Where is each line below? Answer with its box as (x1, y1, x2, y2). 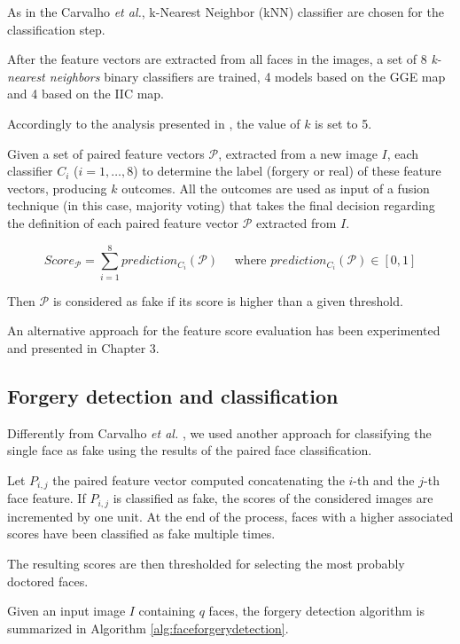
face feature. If (7, 489, 86, 507)
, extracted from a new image (218, 144, 378, 162)
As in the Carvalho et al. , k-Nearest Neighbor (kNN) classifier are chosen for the (7, 3, 444, 20)
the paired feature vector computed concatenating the (52, 470, 345, 489)
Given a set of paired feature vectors (7, 144, 205, 162)
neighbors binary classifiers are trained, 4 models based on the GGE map (49, 67, 446, 85)
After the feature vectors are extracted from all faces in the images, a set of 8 (7, 50, 427, 68)
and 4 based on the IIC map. (7, 84, 165, 103)
